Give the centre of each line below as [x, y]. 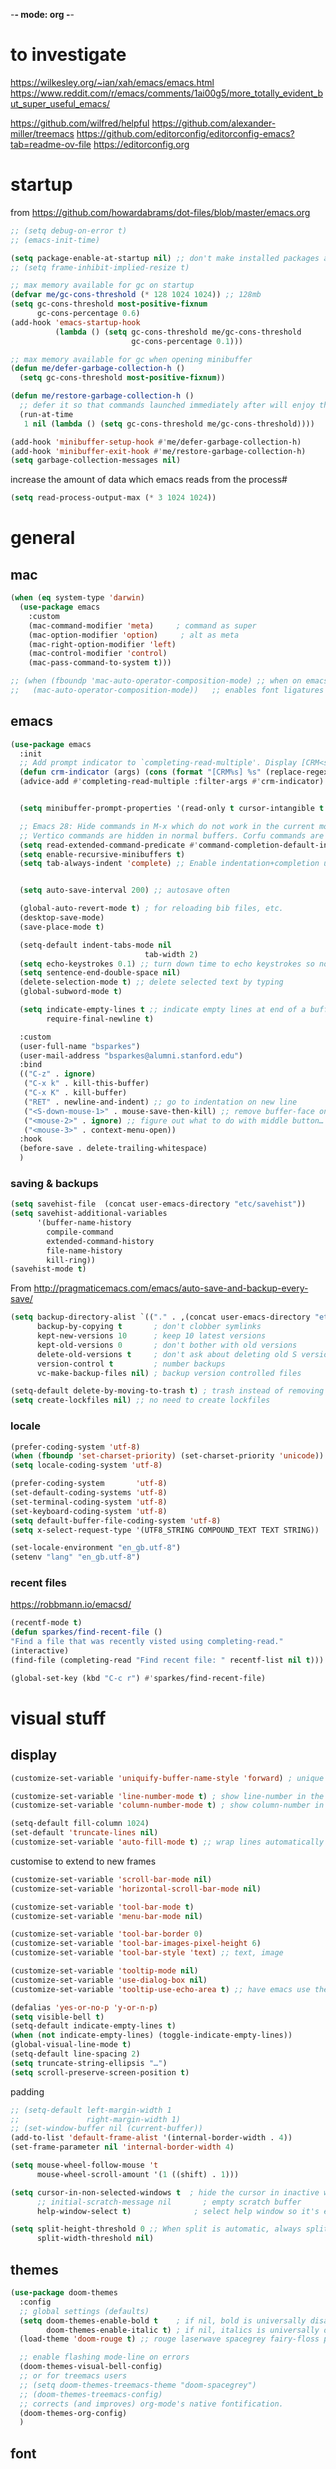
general [43, 538]
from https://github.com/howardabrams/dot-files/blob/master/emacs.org [160, 212]
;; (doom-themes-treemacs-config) [91, 2394]
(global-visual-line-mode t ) [71, 2045]
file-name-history [84, 1250]
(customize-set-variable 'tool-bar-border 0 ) [106, 1934]
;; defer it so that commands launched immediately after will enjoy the [176, 405]
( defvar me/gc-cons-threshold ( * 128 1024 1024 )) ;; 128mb [136, 295]
